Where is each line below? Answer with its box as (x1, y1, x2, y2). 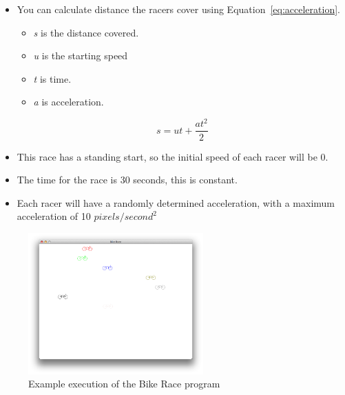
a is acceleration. (33, 94, 104, 109)
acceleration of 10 (17, 209, 91, 223)
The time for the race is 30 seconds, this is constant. (17, 172, 238, 187)
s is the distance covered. (33, 25, 139, 39)
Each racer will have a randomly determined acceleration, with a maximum (17, 195, 335, 210)
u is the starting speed (33, 48, 128, 63)
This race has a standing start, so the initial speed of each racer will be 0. (17, 149, 328, 163)
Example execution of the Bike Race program (28, 376, 220, 391)
